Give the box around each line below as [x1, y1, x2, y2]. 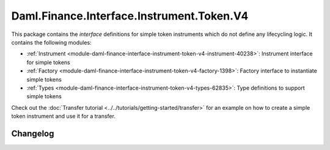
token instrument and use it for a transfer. [11, 113, 116, 120]
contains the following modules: [11, 38, 92, 46]
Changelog [11, 128, 54, 138]
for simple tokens [26, 59, 70, 66]
